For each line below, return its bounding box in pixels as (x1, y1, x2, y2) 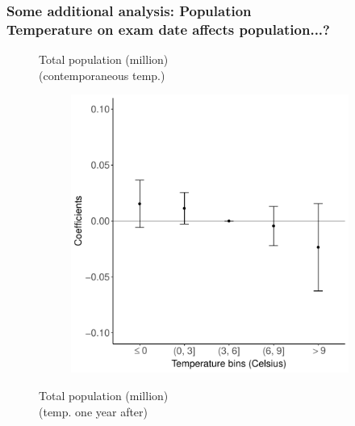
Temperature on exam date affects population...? (6, 19, 330, 39)
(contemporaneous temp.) (39, 66, 165, 83)
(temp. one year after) (39, 403, 148, 420)
